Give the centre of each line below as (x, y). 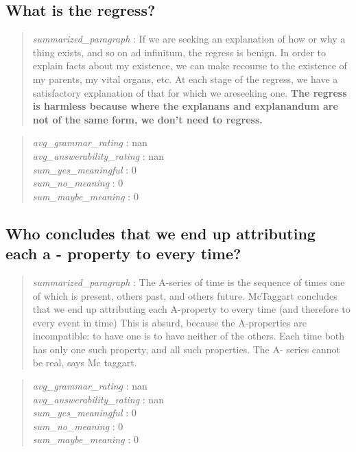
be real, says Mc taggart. (85, 362)
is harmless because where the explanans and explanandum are (185, 106)
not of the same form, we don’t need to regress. (147, 119)
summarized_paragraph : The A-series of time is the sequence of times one (189, 282)
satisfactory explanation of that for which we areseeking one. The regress (190, 92)
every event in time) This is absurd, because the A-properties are (169, 322)
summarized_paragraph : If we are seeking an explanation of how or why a (189, 39)
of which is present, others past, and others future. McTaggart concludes (185, 295)
